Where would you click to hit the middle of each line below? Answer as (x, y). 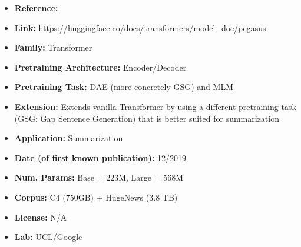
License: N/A (41, 217)
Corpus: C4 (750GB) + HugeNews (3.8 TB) (96, 197)
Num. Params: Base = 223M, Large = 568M (99, 177)
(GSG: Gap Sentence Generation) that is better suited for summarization (147, 118)
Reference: (36, 8)
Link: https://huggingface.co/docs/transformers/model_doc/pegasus (140, 27)
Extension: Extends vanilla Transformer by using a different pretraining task (155, 106)
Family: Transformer (53, 47)
